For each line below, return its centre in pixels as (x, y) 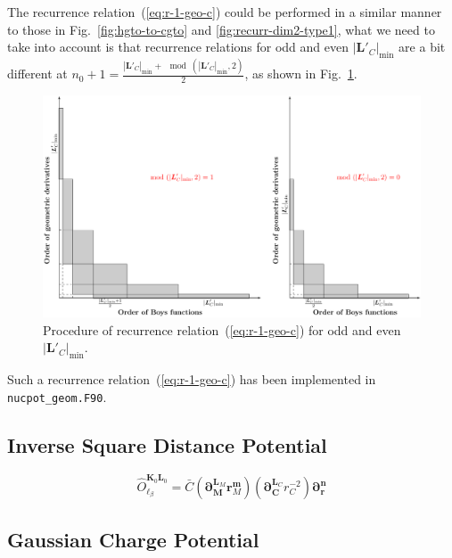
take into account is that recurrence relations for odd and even (178, 47)
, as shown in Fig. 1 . (301, 74)
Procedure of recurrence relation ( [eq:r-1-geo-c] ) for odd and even (222, 329)
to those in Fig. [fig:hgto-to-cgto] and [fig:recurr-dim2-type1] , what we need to (221, 29)
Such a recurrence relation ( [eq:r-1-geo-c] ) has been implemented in (192, 378)
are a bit (422, 47)
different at (37, 74)
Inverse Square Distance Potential (167, 444)
